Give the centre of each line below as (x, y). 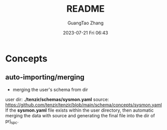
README (86, 9)
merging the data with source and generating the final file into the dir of (80, 115)
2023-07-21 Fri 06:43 (86, 32)
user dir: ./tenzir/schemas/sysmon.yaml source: (57, 99)
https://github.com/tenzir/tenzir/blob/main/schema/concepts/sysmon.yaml (83, 105)
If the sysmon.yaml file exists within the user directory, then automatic (80, 110)
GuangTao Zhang (86, 23)
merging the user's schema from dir (50, 89)
